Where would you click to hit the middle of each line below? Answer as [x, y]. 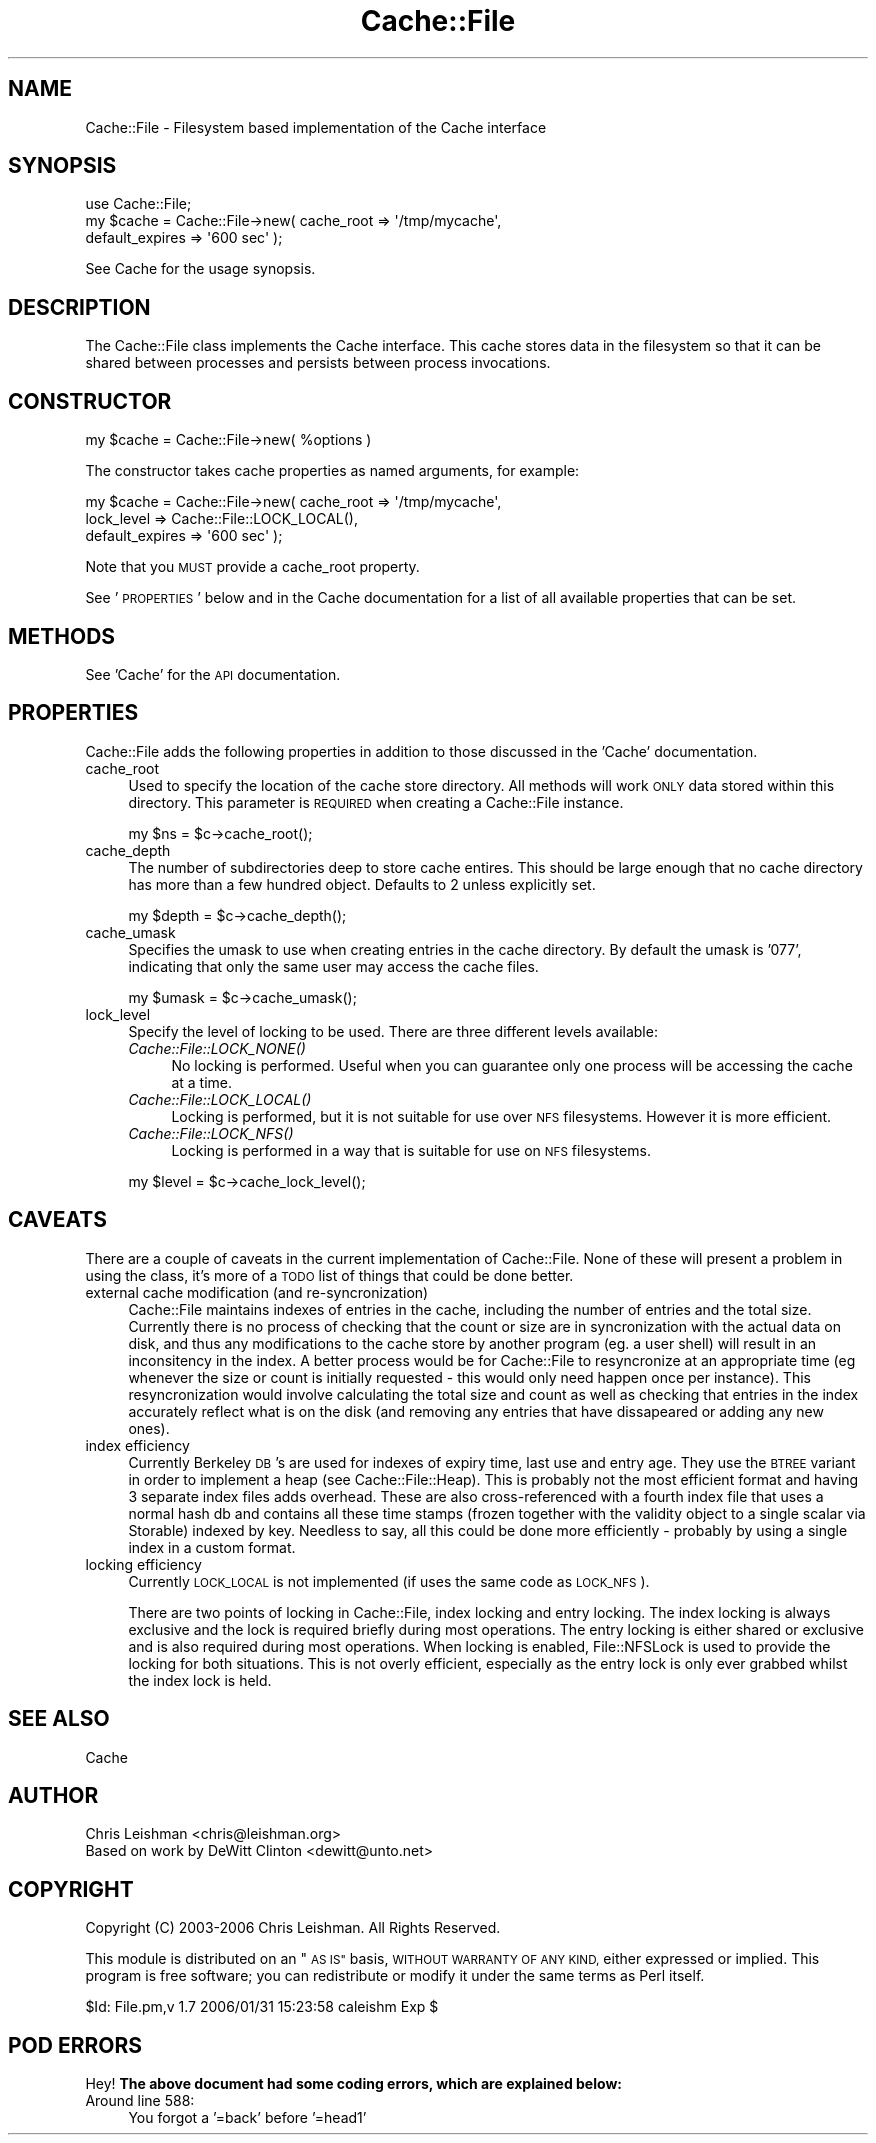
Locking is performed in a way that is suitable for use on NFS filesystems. [411, 1150]
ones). [149, 1428]
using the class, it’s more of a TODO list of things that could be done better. [329, 1275]
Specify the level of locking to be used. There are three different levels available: [393, 1031]
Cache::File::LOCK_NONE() [217, 1048]
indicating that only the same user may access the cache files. [333, 966]
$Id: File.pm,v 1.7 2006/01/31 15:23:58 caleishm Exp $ [262, 2007]
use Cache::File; [138, 204]
